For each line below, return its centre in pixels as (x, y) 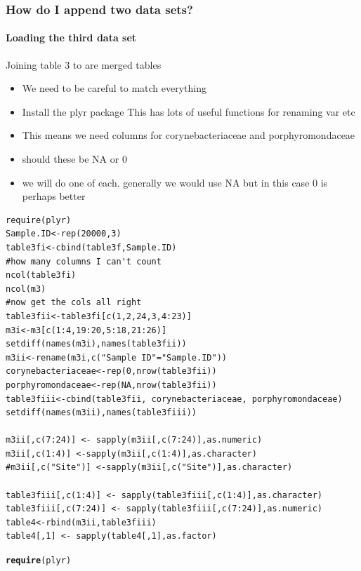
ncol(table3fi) (41, 275)
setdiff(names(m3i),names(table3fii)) (96, 344)
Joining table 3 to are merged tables (84, 64)
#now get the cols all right (74, 303)
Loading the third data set (71, 38)
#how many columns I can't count (84, 261)
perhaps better (54, 196)
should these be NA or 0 (74, 159)
